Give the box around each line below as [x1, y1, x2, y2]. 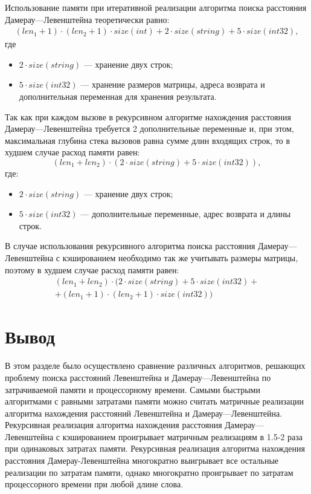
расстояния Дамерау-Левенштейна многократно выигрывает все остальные [5, 454, 279, 467]
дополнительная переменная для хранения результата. [19, 90, 217, 102]
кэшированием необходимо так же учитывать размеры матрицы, [62, 251, 298, 264]
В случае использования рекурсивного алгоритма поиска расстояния [5, 239, 255, 252]
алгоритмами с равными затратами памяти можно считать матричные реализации [5, 395, 304, 408]
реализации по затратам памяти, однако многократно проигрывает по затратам [5, 466, 293, 478]
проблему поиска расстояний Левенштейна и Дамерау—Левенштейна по [5, 371, 271, 383]
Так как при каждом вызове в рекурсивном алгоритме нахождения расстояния [5, 110, 291, 123]
